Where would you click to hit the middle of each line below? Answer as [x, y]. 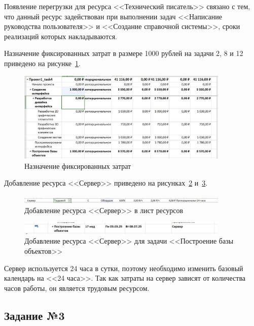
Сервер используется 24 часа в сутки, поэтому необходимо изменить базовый [124, 268]
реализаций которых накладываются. [61, 36]
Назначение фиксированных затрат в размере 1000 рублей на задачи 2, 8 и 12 [124, 53]
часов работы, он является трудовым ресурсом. [77, 288]
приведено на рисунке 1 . [42, 63]
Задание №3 [34, 315]
